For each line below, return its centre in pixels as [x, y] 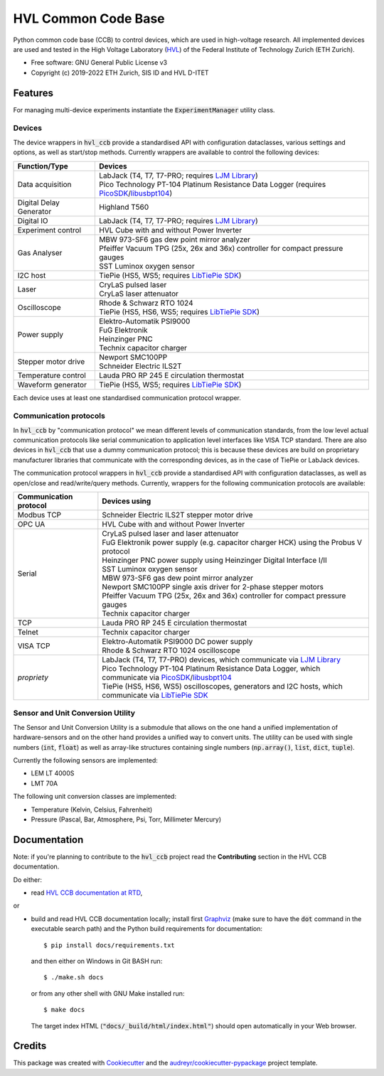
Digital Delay [39, 203]
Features [33, 93]
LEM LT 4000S [53, 773]
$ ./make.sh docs [74, 978]
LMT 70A [44, 783]
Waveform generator [52, 384]
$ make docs [64, 1010]
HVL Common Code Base [89, 18]
